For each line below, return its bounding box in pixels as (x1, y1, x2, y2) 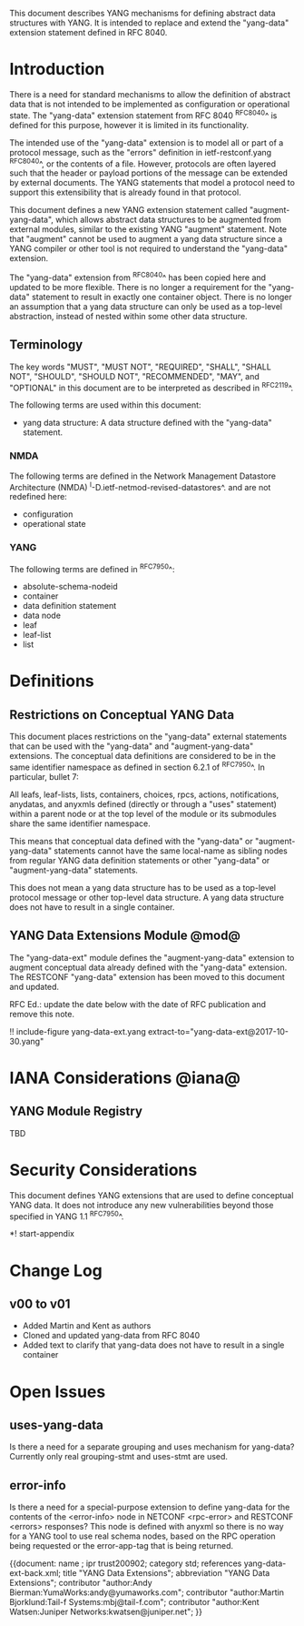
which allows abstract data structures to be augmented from (55, 214, 281, 226)
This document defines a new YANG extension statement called (9, 205, 248, 216)
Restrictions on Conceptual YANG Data (9, 707, 234, 722)
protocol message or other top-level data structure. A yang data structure (9, 892, 284, 903)
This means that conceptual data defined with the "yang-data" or (9, 835, 254, 846)
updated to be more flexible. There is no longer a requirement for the (9, 281, 267, 292)
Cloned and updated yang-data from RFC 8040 (22, 1330, 201, 1341)
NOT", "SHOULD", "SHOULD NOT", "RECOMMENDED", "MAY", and (9, 370, 260, 381)
